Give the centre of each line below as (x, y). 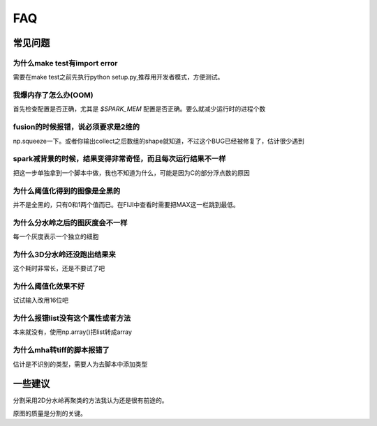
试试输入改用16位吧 (41, 301)
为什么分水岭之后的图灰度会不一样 (70, 222)
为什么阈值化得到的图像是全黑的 (67, 190)
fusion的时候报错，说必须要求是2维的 (76, 127)
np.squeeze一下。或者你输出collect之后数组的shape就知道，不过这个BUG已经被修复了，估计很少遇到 (159, 141)
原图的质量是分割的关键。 (50, 413)
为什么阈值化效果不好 (49, 286)
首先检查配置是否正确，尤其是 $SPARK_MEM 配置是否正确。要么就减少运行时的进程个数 (139, 109)
